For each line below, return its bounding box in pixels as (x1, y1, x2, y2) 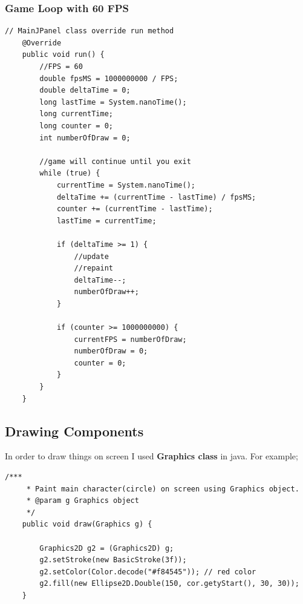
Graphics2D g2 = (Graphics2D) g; (39, 543, 174, 553)
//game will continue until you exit (39, 157, 191, 166)
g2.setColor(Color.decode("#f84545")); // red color (39, 567, 256, 576)
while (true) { (39, 169, 100, 178)
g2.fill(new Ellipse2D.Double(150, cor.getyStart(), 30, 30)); (39, 579, 299, 588)
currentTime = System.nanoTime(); (56, 180, 195, 189)
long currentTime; (39, 110, 113, 119)
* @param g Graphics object (26, 496, 139, 505)
